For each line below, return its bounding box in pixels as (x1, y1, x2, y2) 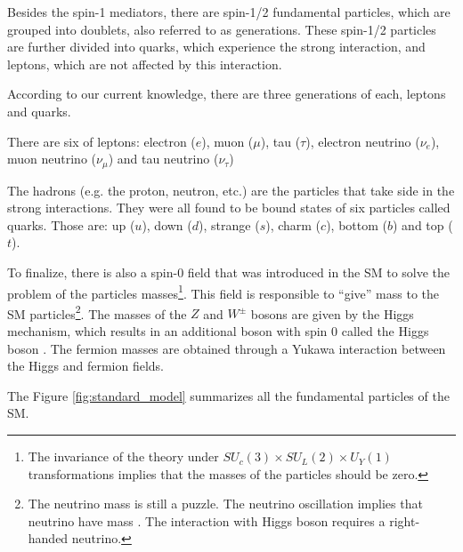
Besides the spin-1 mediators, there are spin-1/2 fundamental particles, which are (7, 3, 451, 20)
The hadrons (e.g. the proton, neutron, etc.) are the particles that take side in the (7, 180, 455, 199)
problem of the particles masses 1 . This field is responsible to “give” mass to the (7, 281, 440, 302)
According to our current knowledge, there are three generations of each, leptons (7, 84, 446, 103)
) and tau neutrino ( (108, 149, 219, 168)
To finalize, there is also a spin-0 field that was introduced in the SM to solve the (7, 262, 451, 281)
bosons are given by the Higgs (250, 304, 414, 323)
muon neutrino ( (7, 149, 97, 168)
